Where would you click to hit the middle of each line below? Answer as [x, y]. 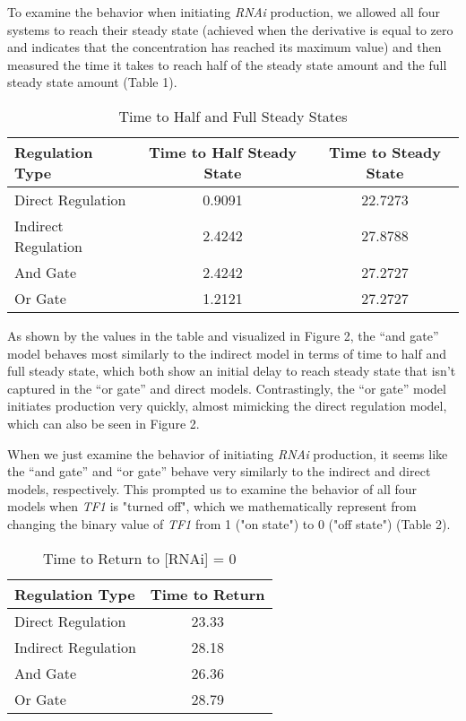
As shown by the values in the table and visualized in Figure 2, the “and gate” [223, 335]
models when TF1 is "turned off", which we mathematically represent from [212, 506]
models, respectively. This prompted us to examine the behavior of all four [212, 488]
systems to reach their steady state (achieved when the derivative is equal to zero [230, 29]
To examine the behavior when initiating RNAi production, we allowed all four [224, 12]
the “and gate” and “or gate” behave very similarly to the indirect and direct [219, 471]
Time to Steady [385, 152]
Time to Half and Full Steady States [233, 116]
